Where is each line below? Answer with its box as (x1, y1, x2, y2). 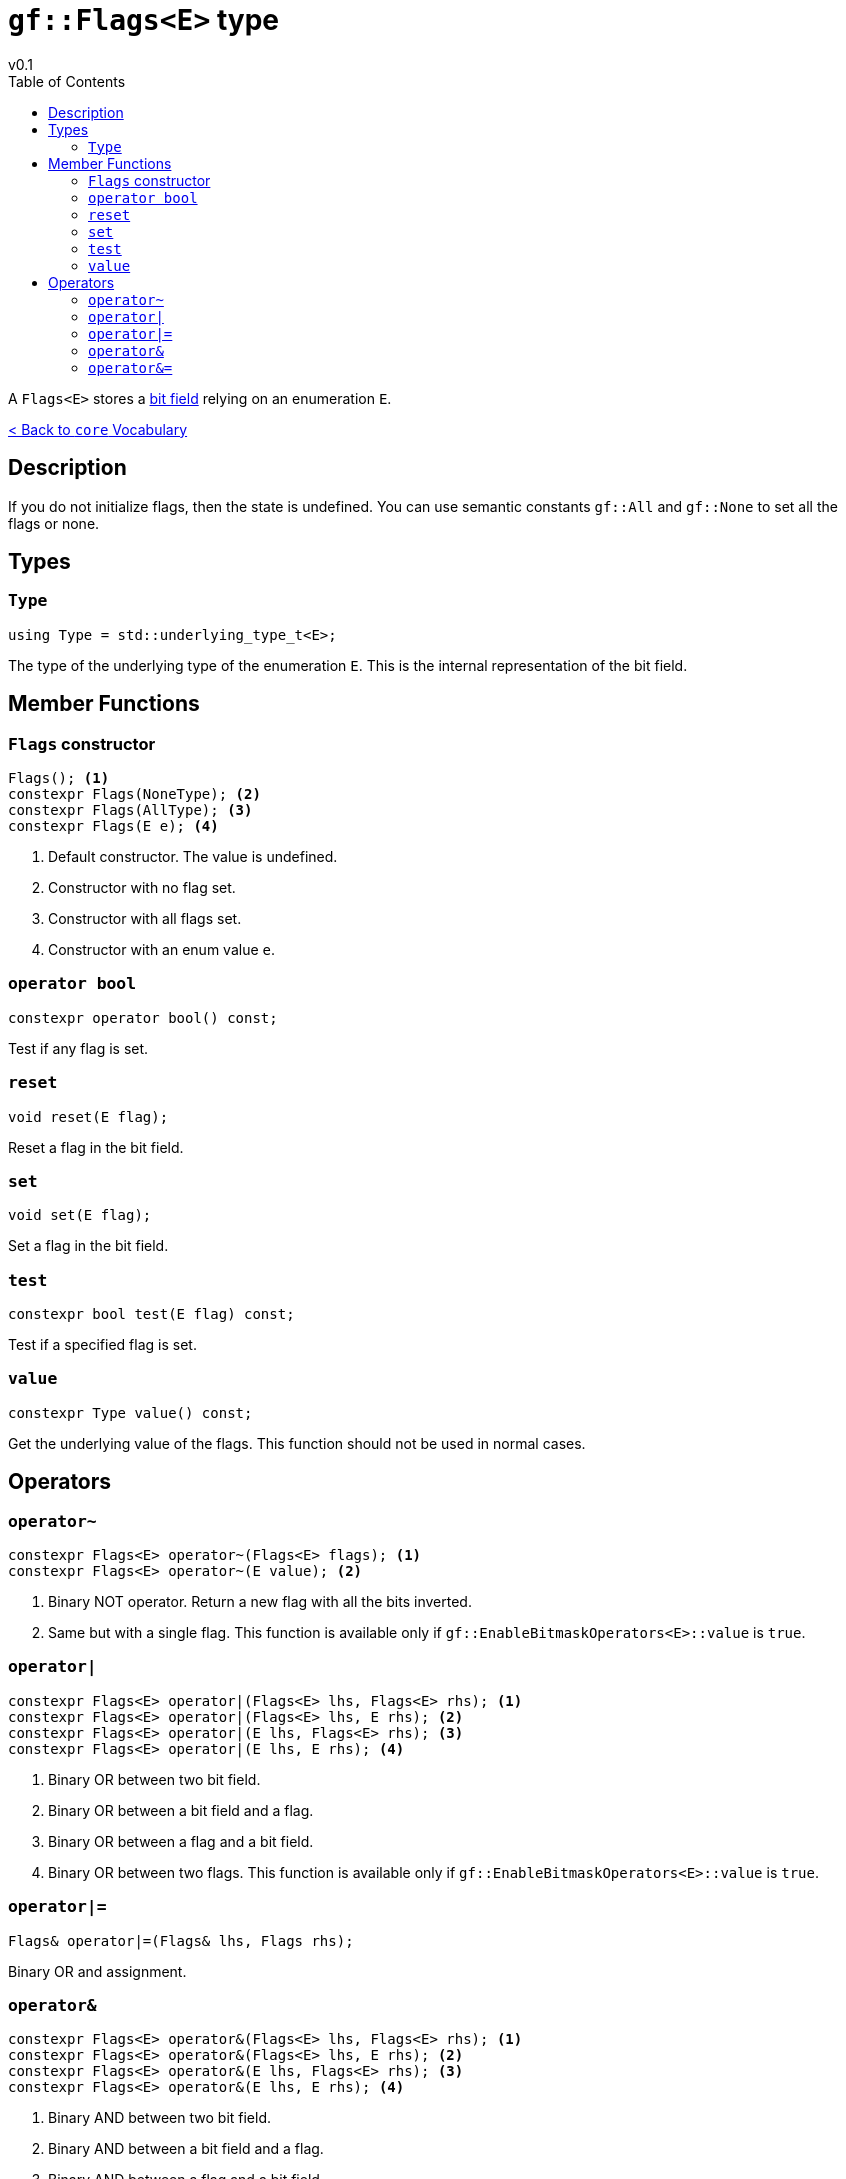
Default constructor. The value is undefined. (48, 848, 338, 866)
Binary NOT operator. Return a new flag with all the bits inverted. (48, 1593, 472, 1610)
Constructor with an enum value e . (48, 941, 275, 959)
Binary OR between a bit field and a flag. (48, 1801, 314, 1819)
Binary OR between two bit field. (48, 1770, 261, 1788)
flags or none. (8, 514, 100, 532)
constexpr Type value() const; (8, 1404, 253, 1421)
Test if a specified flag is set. (8, 1336, 197, 1354)
